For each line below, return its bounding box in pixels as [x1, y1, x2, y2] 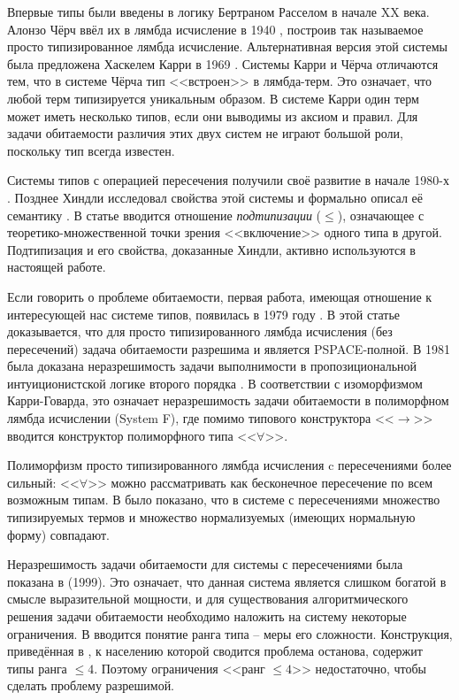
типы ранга [7, 658, 67, 677]
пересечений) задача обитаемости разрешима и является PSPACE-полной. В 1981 [7, 339, 450, 358]
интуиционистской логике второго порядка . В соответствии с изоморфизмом [7, 373, 423, 392]
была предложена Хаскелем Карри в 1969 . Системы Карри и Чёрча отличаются [7, 54, 439, 73]
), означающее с [337, 205, 425, 224]
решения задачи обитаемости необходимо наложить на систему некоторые [7, 607, 407, 625]
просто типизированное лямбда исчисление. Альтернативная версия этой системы [7, 37, 448, 56]
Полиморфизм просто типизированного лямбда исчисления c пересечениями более [7, 456, 452, 474]
